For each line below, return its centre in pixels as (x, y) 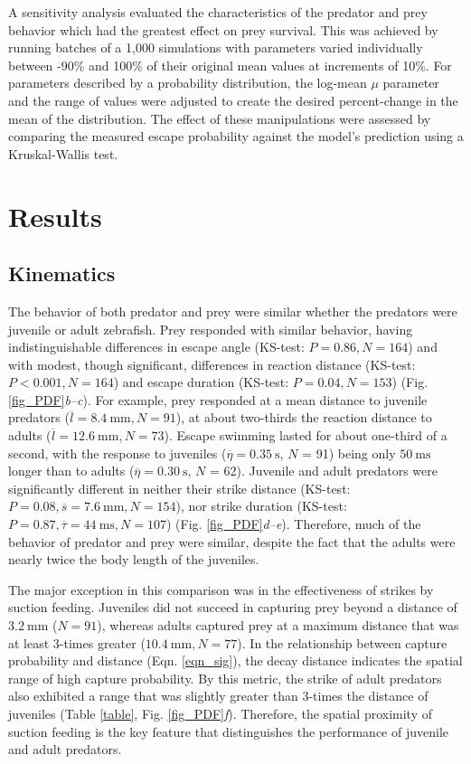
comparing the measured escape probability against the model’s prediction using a (236, 136)
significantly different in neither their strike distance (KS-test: (179, 488)
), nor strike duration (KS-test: (261, 506)
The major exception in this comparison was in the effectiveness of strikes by (221, 589)
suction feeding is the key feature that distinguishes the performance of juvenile (229, 731)
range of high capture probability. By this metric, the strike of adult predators (225, 678)
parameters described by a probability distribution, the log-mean (188, 83)
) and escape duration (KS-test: (201, 382)
